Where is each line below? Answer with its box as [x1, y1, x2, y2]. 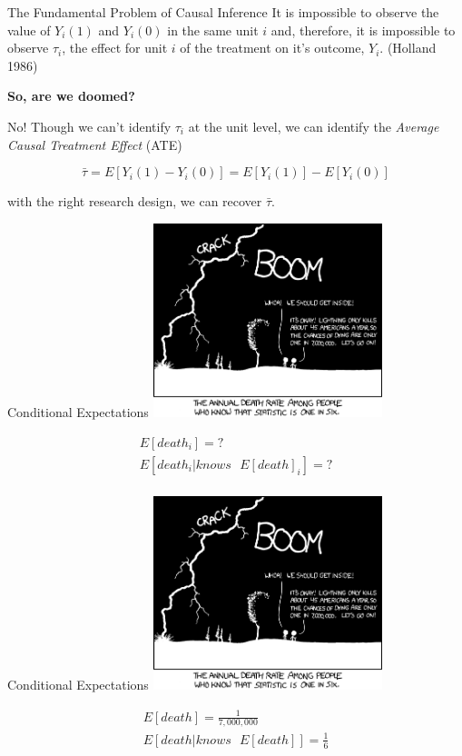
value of [7, 20, 51, 39]
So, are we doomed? [7, 86, 135, 105]
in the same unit [167, 20, 259, 39]
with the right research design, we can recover [7, 192, 262, 211]
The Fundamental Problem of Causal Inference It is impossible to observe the [7, 3, 439, 21]
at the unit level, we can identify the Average [188, 116, 439, 135]
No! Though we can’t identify [7, 116, 172, 135]
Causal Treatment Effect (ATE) [7, 134, 182, 154]
